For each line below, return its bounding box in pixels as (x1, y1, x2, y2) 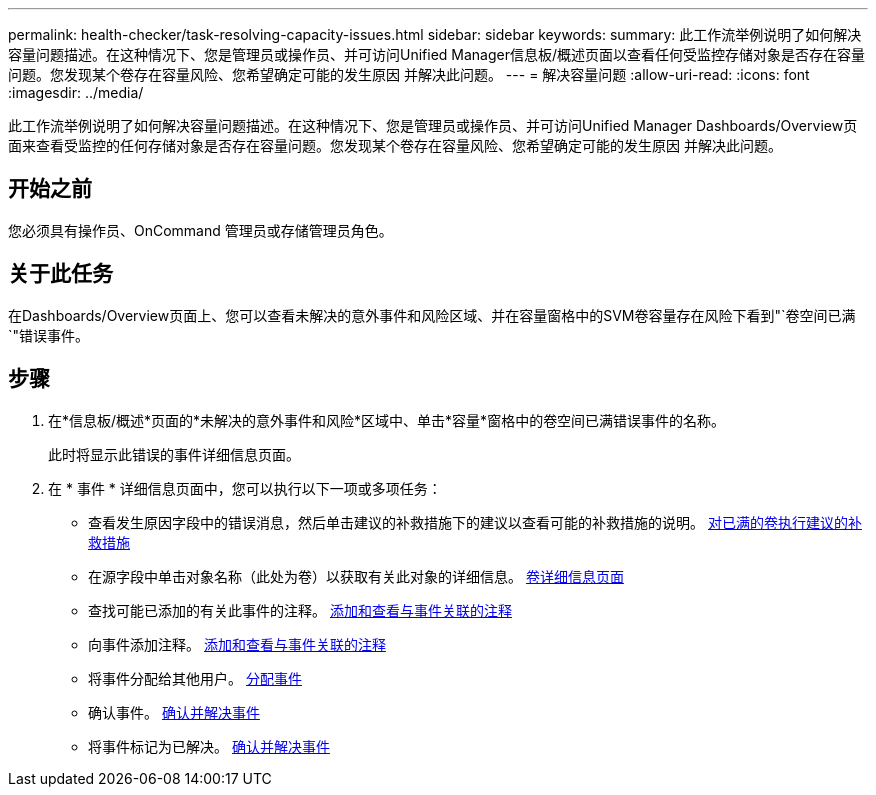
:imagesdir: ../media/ (8, 84, 144, 101)
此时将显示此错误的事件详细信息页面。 (48, 445, 300, 463)
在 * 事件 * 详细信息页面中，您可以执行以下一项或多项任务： (48, 479, 442, 497)
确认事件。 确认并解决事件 (88, 703, 260, 721)
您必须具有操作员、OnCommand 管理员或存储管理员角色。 (8, 221, 393, 239)
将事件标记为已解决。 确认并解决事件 (88, 737, 330, 755)
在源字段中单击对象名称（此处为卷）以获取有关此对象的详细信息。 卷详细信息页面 (88, 567, 624, 585)
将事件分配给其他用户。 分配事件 (88, 669, 302, 687)
